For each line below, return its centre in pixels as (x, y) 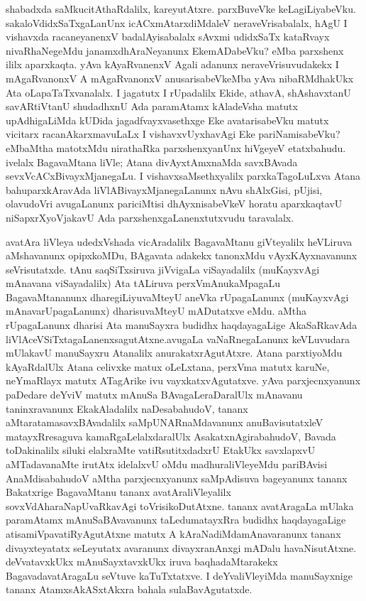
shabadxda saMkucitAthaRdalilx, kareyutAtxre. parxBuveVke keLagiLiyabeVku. (181, 9)
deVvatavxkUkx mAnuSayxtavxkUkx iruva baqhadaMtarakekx (142, 562)
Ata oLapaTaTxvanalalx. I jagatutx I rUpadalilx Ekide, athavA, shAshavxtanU (178, 92)
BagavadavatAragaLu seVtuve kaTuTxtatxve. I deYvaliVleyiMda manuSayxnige (179, 575)
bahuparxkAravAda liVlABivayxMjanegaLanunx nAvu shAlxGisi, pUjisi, (164, 189)
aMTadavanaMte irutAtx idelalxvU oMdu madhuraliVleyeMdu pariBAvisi (167, 464)
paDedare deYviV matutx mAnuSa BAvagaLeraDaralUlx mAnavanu (154, 395)
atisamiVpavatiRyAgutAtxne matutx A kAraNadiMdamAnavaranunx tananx (173, 533)
